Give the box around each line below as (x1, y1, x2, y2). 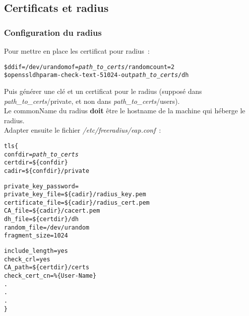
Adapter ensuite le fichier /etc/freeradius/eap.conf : (4, 125, 161, 135)
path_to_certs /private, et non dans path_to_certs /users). (4, 95, 180, 106)
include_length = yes (4, 247, 68, 255)
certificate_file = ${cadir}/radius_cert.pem (4, 199, 150, 206)
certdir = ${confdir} (4, 159, 68, 166)
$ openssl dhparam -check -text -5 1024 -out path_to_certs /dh (4, 72, 189, 79)
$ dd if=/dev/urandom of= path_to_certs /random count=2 (4, 63, 175, 71)
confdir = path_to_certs (4, 151, 79, 158)
